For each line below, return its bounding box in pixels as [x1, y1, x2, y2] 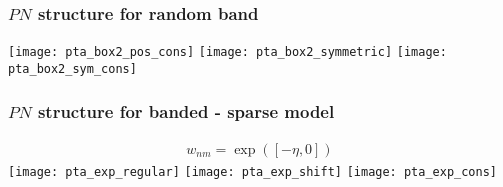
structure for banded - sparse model [37, 99, 335, 124]
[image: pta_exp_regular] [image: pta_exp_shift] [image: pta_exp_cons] [8, 164, 497, 179]
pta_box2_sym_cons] [8, 61, 137, 76]
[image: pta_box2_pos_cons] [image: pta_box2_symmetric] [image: [8, 45, 447, 60]
